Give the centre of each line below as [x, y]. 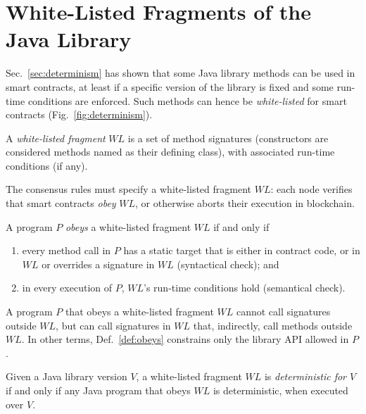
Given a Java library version [67, 376]
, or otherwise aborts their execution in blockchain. [245, 203]
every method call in [67, 250]
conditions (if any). [47, 165]
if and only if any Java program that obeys [98, 390]
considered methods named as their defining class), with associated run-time [170, 152]
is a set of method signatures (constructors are [228, 138]
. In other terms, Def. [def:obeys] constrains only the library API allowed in [185, 339]
